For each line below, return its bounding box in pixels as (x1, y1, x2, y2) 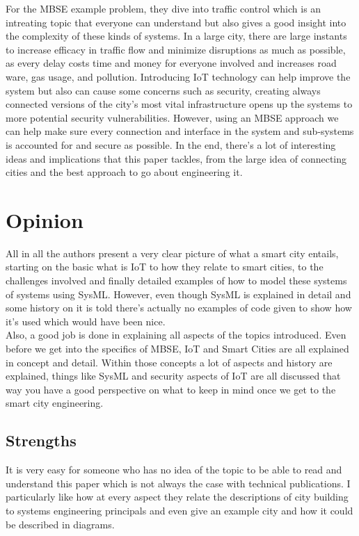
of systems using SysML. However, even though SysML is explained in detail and (6, 286, 351, 301)
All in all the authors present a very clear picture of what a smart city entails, (6, 245, 339, 260)
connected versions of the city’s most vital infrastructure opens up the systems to (6, 97, 353, 111)
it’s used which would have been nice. (6, 314, 166, 328)
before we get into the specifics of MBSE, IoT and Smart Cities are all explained (6, 341, 349, 355)
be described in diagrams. (6, 517, 115, 531)
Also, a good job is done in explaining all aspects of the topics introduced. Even (6, 327, 346, 342)
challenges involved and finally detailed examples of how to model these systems (6, 273, 347, 288)
